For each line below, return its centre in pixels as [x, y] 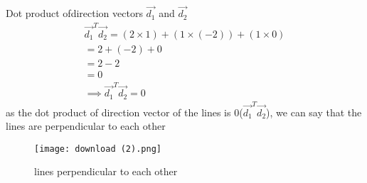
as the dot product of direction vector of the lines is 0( [124, 112]
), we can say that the [314, 112]
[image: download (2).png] [98, 149]
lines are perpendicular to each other [86, 126]
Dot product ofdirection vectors [74, 13]
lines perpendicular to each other [106, 171]
